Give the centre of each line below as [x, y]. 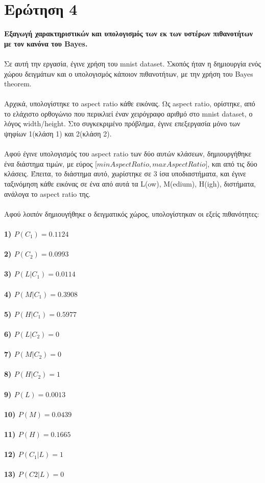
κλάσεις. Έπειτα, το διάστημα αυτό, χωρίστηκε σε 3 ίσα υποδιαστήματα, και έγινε [125, 174]
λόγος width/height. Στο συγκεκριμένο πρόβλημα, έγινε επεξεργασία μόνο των [122, 123]
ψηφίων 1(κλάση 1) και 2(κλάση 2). [58, 134]
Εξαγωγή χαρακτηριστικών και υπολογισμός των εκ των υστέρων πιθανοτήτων [129, 33]
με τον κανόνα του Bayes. [46, 43]
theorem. [18, 84]
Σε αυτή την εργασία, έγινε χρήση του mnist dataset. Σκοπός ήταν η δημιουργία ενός [133, 63]
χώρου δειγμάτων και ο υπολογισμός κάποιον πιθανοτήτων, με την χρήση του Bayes [129, 73]
